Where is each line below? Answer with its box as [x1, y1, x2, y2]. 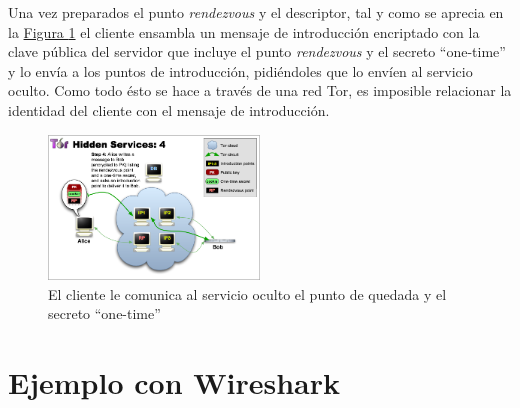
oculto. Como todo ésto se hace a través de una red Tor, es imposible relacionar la [8, 80, 512, 101]
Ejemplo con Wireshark [8, 362, 341, 403]
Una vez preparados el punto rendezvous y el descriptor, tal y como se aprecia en [8, 2, 504, 22]
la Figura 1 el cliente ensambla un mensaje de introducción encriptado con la [8, 21, 480, 42]
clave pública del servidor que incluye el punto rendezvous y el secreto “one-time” [8, 41, 506, 62]
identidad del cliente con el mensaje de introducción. [8, 99, 330, 120]
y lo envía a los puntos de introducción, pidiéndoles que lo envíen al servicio [8, 60, 473, 81]
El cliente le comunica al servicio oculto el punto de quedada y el [48, 283, 447, 304]
